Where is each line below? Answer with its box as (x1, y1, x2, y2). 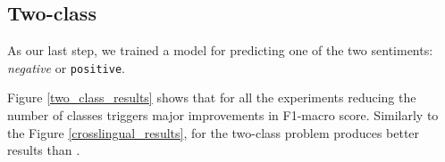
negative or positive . (7, 58, 126, 77)
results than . (7, 141, 80, 159)
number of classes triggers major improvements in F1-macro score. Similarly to (7, 106, 439, 125)
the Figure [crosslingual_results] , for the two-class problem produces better (7, 123, 420, 142)
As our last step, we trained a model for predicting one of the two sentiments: (7, 41, 433, 60)
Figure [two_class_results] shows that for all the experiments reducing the (7, 88, 416, 107)
